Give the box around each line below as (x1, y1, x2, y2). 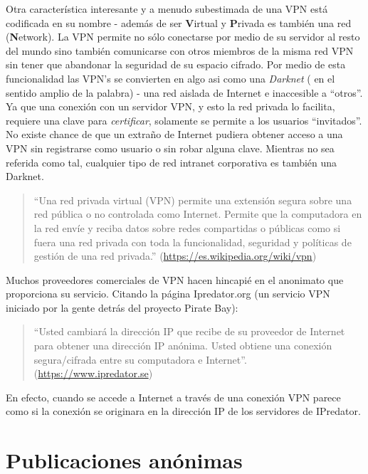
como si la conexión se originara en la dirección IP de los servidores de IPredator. (6, 404, 361, 418)
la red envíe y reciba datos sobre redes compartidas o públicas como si (33, 220, 341, 235)
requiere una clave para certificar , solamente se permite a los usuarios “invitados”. (6, 112, 362, 127)
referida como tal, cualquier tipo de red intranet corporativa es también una (6, 154, 337, 169)
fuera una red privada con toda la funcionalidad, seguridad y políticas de (33, 234, 352, 249)
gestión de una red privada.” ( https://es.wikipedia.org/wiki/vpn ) (33, 248, 317, 263)
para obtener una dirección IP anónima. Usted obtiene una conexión (33, 338, 332, 353)
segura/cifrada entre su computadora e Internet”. (33, 352, 247, 367)
